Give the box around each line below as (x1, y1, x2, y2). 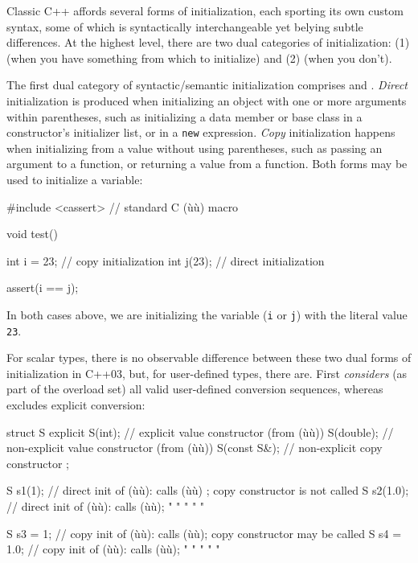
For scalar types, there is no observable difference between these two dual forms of (6, 349, 412, 366)
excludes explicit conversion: (6, 397, 145, 413)
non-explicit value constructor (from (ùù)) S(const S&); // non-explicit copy (6, 439, 383, 456)
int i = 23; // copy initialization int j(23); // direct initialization (6, 252, 325, 269)
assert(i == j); (6, 279, 79, 296)
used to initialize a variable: (6, 171, 143, 187)
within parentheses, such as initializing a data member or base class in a (6, 108, 363, 125)
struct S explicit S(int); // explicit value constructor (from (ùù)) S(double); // (6, 423, 394, 440)
